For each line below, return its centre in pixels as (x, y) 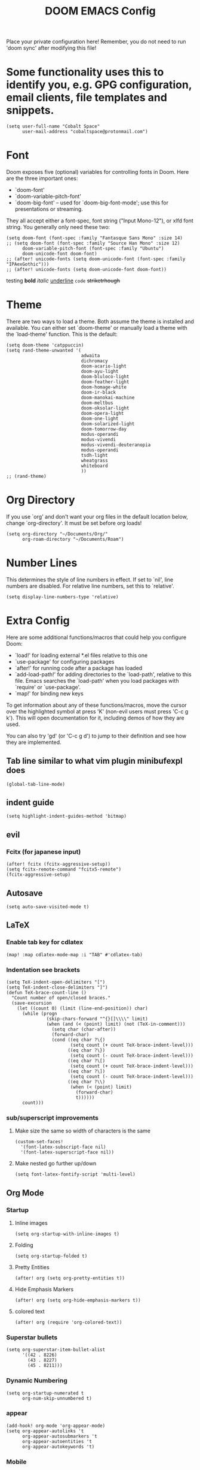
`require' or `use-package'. (48, 687)
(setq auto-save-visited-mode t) (48, 906)
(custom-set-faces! (39, 1142)
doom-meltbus (97, 403)
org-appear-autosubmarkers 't (59, 1436)
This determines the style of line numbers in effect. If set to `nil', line (90, 579)
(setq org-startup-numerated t (45, 1393)
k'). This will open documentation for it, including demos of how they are (95, 718)
